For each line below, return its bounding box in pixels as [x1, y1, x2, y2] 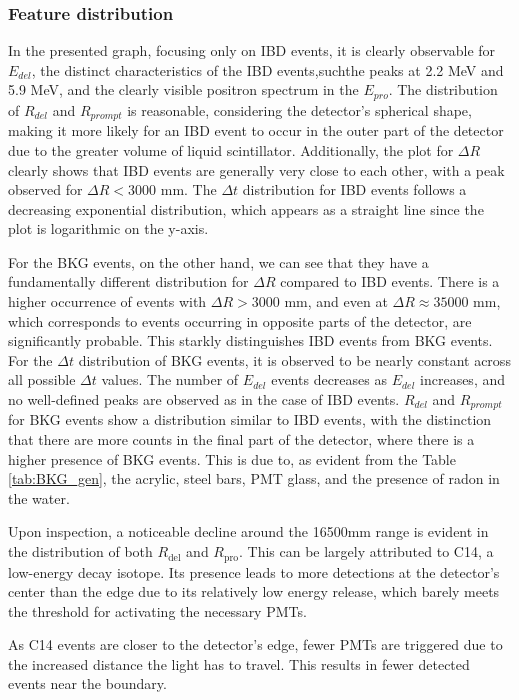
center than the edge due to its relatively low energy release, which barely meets [8, 581, 500, 602]
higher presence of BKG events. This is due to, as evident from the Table [8, 448, 456, 469]
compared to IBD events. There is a [280, 271, 500, 292]
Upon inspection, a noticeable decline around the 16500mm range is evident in [8, 521, 489, 542]
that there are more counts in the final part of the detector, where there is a [8, 429, 475, 450]
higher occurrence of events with [8, 291, 207, 312]
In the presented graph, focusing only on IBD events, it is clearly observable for [8, 40, 496, 61]
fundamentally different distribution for [8, 271, 249, 292]
